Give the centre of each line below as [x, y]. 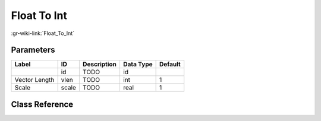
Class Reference [42, 104]
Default [170, 64]
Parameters [33, 50]
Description [100, 64]
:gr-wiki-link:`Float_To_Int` [43, 33]
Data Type [138, 64]
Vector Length [34, 80]
